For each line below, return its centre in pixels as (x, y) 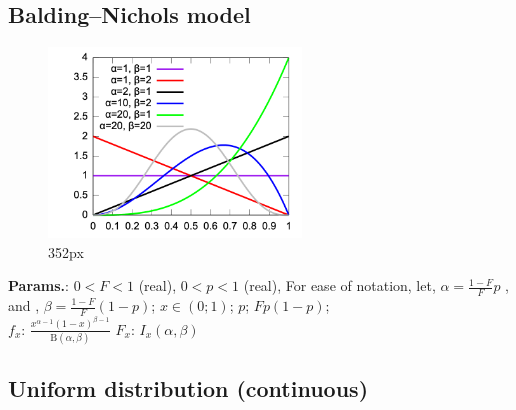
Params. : (38, 285)
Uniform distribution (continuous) (188, 388)
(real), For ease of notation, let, (339, 285)
